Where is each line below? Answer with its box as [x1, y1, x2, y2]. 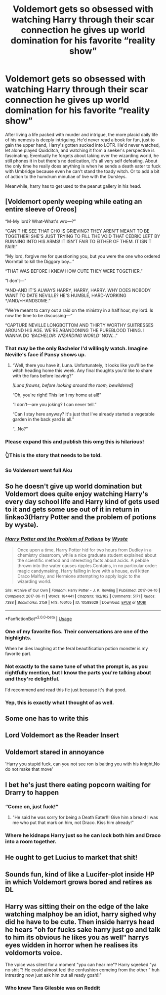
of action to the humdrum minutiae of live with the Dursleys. [5, 173, 127, 179]
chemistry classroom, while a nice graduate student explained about [17, 552, 157, 558]
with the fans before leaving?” [12, 373, 74, 379]
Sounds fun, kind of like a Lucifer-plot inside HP [5, 870, 155, 878]
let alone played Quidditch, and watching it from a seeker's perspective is [5, 147, 155, 153]
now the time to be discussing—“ [5, 312, 73, 318]
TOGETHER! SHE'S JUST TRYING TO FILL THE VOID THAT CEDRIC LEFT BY [5, 233, 161, 239]
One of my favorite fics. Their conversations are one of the [5, 628, 148, 635]
